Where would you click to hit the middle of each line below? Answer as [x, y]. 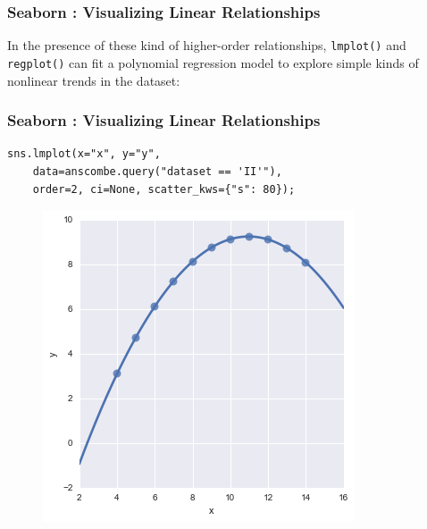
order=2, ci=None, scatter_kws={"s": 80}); [164, 189]
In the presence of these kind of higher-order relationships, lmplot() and [207, 45]
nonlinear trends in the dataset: [94, 80]
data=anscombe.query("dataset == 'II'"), [157, 171]
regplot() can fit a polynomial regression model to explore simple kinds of [213, 62]
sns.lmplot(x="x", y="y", [84, 154]
